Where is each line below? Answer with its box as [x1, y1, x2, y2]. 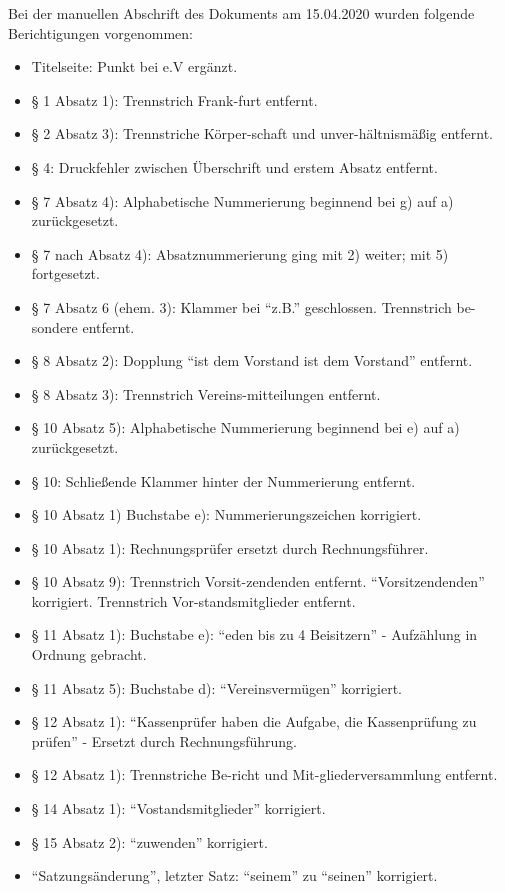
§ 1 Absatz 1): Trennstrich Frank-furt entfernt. [31, 89, 318, 110]
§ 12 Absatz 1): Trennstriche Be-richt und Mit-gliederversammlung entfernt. [31, 764, 498, 785]
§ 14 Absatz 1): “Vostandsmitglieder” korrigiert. [31, 798, 326, 819]
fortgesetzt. [31, 263, 100, 284]
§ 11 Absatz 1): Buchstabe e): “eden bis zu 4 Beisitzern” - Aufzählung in [31, 624, 478, 645]
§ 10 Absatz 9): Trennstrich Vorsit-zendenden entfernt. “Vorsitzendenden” [31, 571, 485, 592]
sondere [31, 316, 78, 337]
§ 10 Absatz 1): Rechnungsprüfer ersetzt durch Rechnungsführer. [31, 537, 429, 558]
